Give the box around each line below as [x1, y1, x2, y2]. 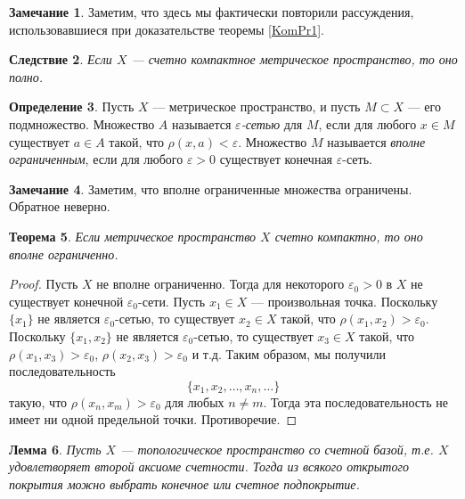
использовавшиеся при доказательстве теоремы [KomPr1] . [9, 20, 324, 38]
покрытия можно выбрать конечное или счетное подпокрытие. [9, 475, 360, 494]
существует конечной [9, 291, 124, 310]
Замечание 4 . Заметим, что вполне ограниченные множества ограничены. [9, 179, 412, 198]
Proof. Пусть [9, 274, 78, 293]
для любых [165, 392, 224, 411]
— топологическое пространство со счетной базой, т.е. [120, 439, 434, 458]
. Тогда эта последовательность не [263, 392, 448, 411]
